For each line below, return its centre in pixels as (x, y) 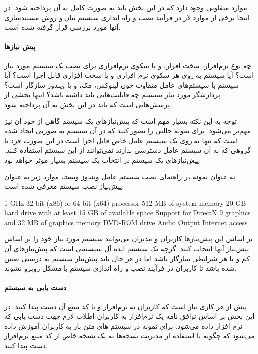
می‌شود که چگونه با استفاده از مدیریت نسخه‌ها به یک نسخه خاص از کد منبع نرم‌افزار (129, 335)
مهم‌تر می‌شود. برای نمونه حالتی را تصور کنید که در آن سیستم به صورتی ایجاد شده (128, 131)
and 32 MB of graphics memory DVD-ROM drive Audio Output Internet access (126, 222)
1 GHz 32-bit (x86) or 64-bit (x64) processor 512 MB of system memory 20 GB (125, 203)
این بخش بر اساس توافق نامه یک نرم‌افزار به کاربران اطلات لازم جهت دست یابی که (129, 316)
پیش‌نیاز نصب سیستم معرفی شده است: (64, 186)
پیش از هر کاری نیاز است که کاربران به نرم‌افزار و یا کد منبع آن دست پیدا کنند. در (126, 306)
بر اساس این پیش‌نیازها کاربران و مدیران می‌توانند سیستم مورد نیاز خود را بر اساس (129, 239)
